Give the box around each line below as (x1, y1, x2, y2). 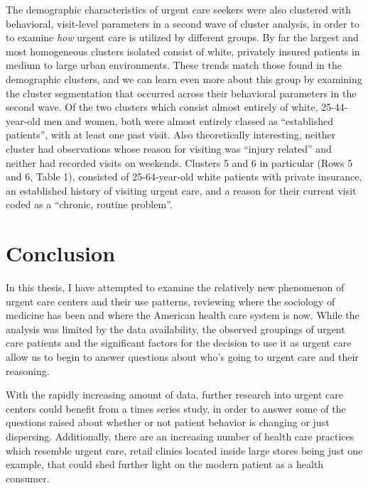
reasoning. (6, 363, 50, 378)
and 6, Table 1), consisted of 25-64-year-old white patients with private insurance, (6, 169, 362, 184)
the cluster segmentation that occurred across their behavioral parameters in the (6, 85, 357, 100)
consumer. (6, 470, 50, 485)
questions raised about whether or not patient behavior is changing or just (6, 415, 330, 430)
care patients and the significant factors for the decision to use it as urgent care (6, 335, 352, 350)
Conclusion (6, 239, 116, 268)
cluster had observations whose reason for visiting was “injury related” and (6, 141, 332, 156)
